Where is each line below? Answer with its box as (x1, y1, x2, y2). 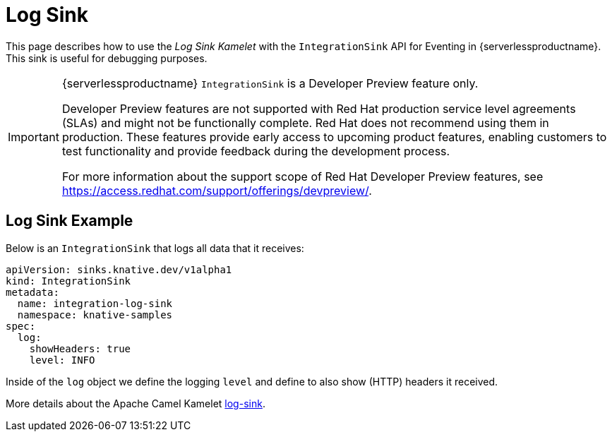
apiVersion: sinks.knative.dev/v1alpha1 (6, 263, 232, 275)
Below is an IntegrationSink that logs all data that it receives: (6, 241, 304, 254)
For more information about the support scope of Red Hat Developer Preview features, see (61, 169, 544, 184)
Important (8, 129, 59, 144)
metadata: (6, 286, 59, 298)
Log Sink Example (6, 212, 133, 230)
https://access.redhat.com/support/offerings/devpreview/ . (61, 183, 372, 198)
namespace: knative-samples (17, 309, 173, 321)
